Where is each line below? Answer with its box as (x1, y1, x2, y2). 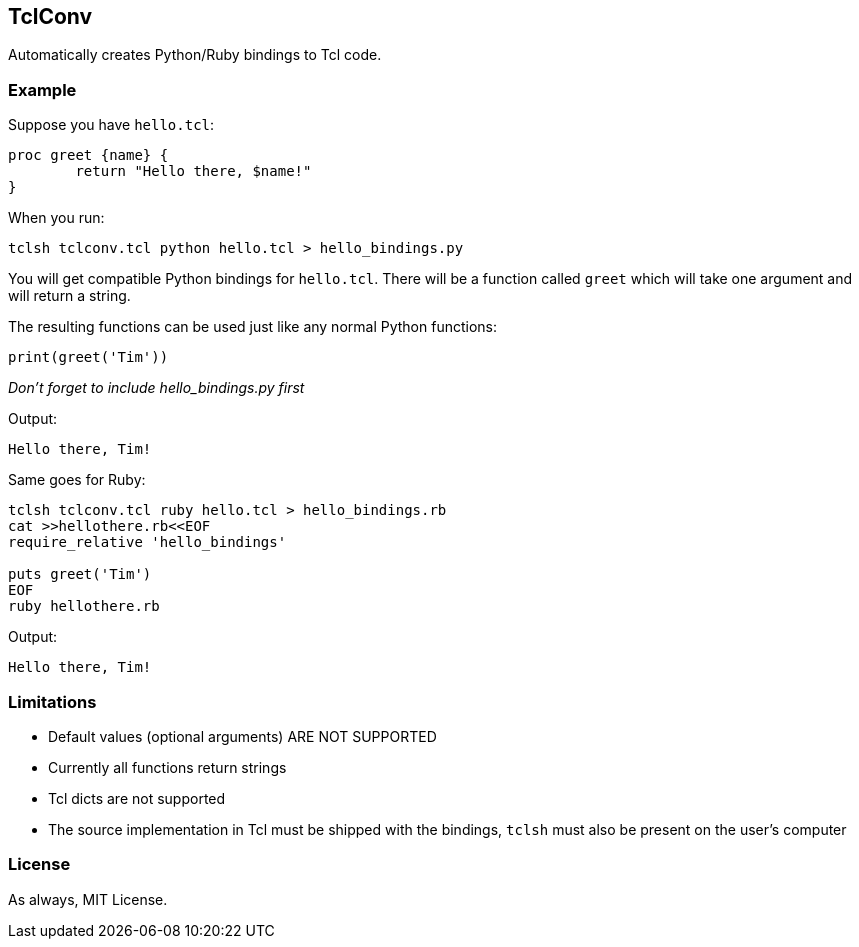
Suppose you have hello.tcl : (8, 116, 215, 134)
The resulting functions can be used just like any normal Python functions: (8, 318, 497, 336)
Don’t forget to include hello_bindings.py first (8, 379, 305, 397)
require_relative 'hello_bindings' (8, 534, 287, 551)
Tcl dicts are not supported (48, 789, 226, 807)
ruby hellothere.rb (8, 598, 160, 615)
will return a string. (8, 287, 131, 305)
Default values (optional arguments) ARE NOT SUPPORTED (48, 727, 437, 745)
